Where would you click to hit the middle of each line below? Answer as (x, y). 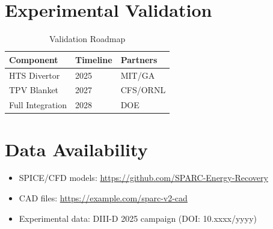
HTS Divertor (35, 75)
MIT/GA (138, 75)
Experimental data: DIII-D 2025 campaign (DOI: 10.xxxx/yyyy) (138, 218)
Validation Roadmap (87, 39)
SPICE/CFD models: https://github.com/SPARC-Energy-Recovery (143, 178)
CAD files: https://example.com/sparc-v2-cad (103, 198)
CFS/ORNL (143, 90)
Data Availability (76, 149)
